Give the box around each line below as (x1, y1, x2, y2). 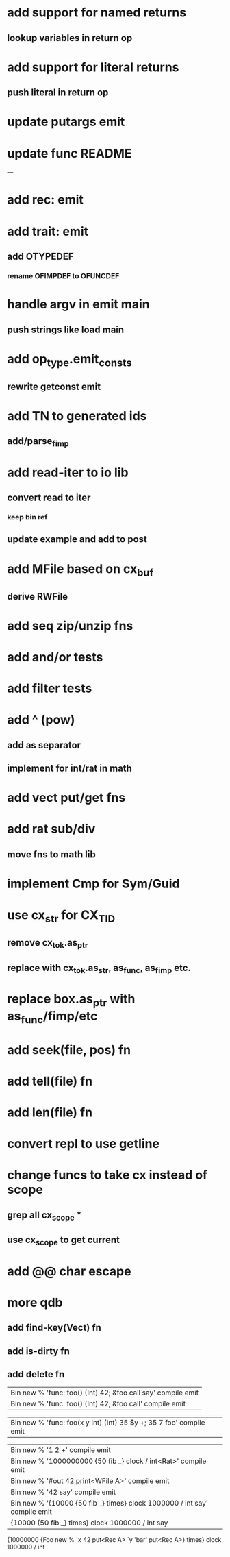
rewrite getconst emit (7, 380, 101, 392)
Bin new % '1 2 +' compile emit (10, 1445, 111, 1455)
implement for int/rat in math (7, 763, 132, 774)
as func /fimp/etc (7, 1008, 98, 1026)
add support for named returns (7, 5, 187, 21)
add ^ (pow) (7, 712, 75, 728)
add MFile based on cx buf (7, 561, 154, 579)
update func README (7, 145, 132, 161)
